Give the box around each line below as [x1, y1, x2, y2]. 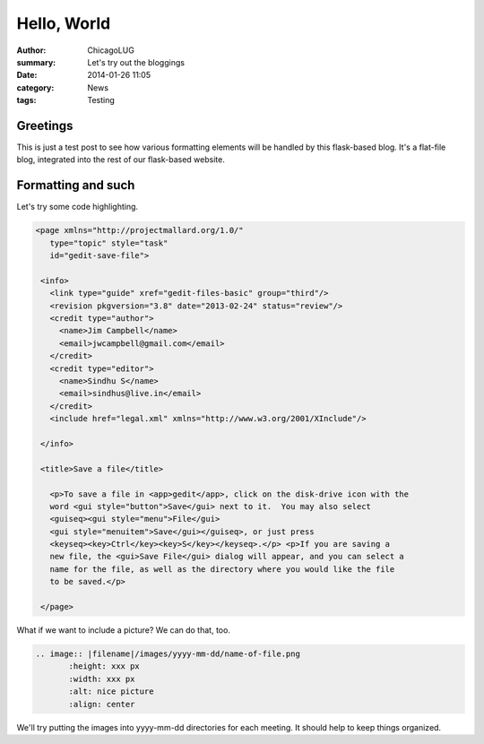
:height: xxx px [68, 662, 141, 671]
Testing [87, 95, 116, 106]
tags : [16, 95, 37, 106]
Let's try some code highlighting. [16, 202, 139, 212]
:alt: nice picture [68, 687, 154, 696]
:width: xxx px [68, 673, 135, 684]
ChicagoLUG [87, 45, 134, 56]
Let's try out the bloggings [87, 56, 186, 67]
